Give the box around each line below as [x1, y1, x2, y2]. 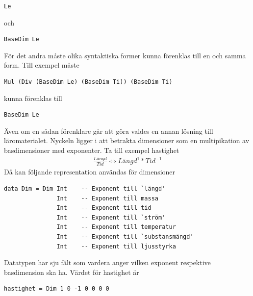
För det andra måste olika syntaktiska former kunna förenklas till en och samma [4, 50, 246, 60]
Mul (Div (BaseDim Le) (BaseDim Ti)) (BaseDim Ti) [4, 78, 173, 85]
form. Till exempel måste [4, 60, 79, 70]
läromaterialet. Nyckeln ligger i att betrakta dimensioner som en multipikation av [4, 135, 250, 146]
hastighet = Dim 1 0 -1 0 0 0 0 [4, 285, 109, 293]
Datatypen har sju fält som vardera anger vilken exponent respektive [4, 257, 211, 268]
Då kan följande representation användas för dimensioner [4, 167, 176, 177]
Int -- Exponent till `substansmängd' [56, 233, 194, 240]
